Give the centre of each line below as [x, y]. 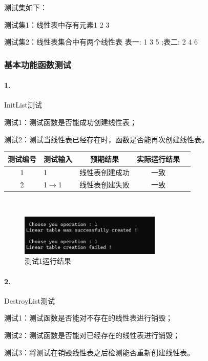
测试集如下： [26, 7]
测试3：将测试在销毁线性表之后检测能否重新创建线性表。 [99, 352]
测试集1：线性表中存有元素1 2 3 [57, 24]
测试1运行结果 [48, 261]
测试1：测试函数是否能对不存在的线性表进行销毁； [88, 318]
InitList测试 [23, 105]
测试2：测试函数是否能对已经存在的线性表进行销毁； [92, 335]
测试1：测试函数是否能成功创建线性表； [70, 122]
